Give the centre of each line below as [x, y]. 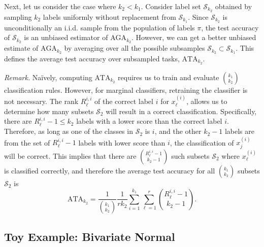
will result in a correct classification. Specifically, [181, 111]
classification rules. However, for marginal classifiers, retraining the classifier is [126, 90]
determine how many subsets [49, 111]
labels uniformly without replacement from [109, 16]
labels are [239, 131]
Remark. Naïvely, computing [48, 77]
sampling [18, 16]
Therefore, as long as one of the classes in [69, 131]
